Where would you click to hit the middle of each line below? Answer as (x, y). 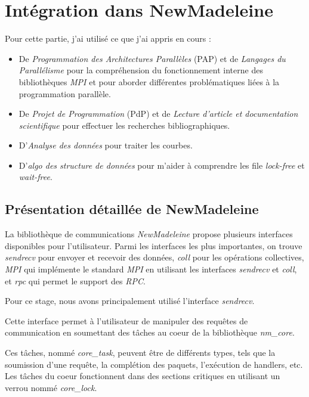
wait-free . (35, 177)
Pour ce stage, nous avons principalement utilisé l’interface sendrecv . (130, 301)
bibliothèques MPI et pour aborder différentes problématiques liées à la (149, 81)
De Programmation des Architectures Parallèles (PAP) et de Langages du (152, 58)
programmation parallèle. (65, 93)
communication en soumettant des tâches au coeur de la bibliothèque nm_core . (150, 332)
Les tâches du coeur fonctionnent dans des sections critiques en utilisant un (143, 376)
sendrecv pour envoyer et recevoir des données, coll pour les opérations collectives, (154, 257)
